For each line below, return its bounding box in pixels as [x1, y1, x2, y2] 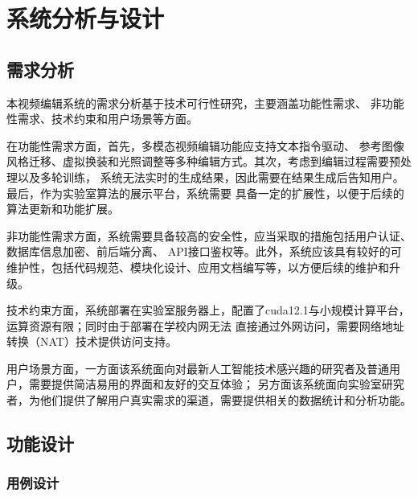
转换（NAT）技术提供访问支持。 [6, 333, 177, 350]
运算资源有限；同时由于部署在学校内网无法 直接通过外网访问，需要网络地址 [6, 317, 404, 334]
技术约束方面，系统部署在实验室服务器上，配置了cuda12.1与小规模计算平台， [6, 302, 410, 318]
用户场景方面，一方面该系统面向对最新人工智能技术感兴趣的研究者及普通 [6, 359, 389, 376]
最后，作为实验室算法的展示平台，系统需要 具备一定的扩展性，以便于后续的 [6, 184, 404, 201]
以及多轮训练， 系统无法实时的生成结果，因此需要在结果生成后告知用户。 [17, 168, 404, 185]
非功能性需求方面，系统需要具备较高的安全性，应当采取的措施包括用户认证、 [6, 227, 412, 244]
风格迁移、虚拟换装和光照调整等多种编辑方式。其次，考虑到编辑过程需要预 [6, 153, 400, 170]
